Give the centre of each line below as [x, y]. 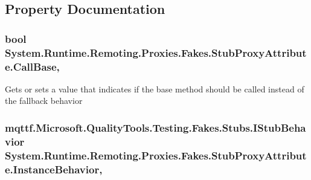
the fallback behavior [44, 101]
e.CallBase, [32, 66]
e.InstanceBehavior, [54, 169]
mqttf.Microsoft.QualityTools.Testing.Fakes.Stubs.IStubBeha [155, 127]
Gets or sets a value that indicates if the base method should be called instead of [155, 88]
